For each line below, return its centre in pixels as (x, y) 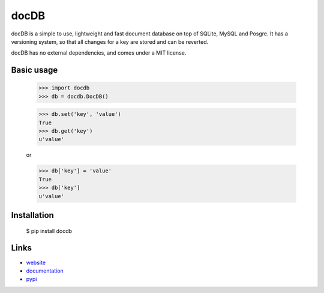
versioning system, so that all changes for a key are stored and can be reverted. (110, 41)
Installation (32, 215)
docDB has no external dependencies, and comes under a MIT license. (99, 53)
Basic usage (34, 70)
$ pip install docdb (49, 231)
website (36, 262)
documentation (45, 271)
